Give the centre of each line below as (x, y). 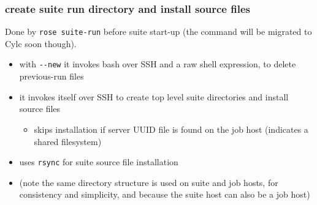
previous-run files (52, 76)
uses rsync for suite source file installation (99, 162)
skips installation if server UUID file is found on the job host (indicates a (171, 129)
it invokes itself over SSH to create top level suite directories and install (154, 96)
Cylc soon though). (41, 43)
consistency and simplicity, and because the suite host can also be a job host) (165, 194)
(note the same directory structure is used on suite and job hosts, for (149, 182)
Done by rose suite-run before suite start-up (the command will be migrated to (158, 32)
